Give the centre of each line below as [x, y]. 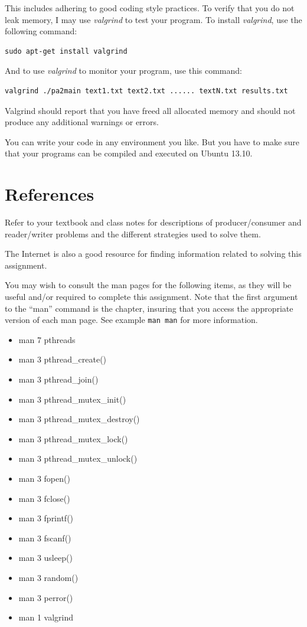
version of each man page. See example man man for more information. [131, 320]
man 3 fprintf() [46, 518]
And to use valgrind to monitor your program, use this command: [123, 71]
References [50, 194]
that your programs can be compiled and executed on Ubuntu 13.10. [129, 153]
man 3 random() [48, 577]
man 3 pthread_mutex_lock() [73, 438]
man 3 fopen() [44, 479]
